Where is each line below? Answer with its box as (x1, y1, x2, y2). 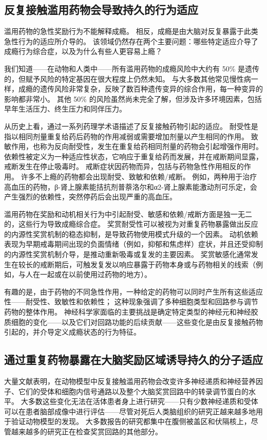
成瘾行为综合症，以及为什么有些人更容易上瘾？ (4, 46, 162, 57)
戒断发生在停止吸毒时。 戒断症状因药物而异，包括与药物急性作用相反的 (4, 161, 244, 172)
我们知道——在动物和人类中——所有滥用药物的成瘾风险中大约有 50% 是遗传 (4, 63, 259, 74)
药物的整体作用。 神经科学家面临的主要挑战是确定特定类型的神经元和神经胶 (4, 306, 258, 317)
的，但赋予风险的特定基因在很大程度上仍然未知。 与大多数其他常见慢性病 (4, 73, 251, 84)
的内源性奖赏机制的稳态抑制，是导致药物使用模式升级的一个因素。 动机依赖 (4, 228, 258, 239)
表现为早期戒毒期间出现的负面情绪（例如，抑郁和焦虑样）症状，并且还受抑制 (4, 239, 263, 249)
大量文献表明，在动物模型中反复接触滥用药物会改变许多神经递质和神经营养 (4, 376, 256, 387)
